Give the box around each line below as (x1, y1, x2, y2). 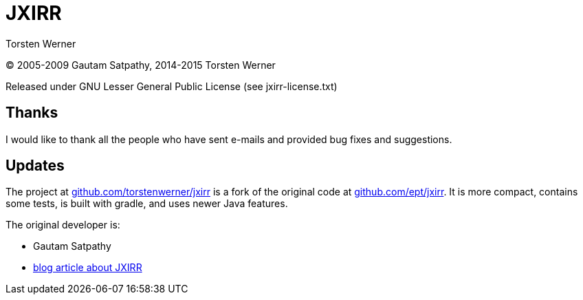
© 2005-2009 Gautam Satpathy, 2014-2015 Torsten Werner (5, 58, 276, 71)
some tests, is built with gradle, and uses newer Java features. (5, 197, 288, 210)
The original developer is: (5, 219, 120, 231)
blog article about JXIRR (33, 261, 142, 274)
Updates (5, 157, 65, 175)
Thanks (5, 104, 58, 122)
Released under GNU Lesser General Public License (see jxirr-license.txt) (5, 80, 338, 92)
